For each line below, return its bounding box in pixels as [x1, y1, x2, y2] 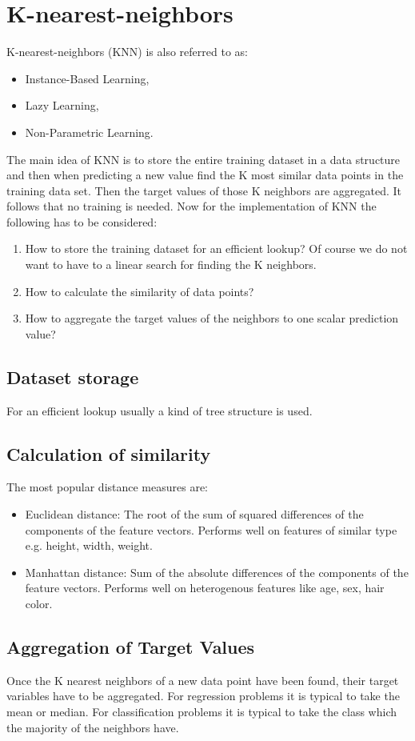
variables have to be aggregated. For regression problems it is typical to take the [6, 687, 400, 704]
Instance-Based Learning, [25, 70, 150, 86]
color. [25, 595, 53, 611]
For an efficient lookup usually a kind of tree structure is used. [6, 402, 313, 419]
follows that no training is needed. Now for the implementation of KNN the [6, 198, 377, 214]
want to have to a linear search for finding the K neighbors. [25, 256, 317, 273]
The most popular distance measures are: [6, 479, 209, 495]
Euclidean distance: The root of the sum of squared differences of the [25, 506, 364, 523]
